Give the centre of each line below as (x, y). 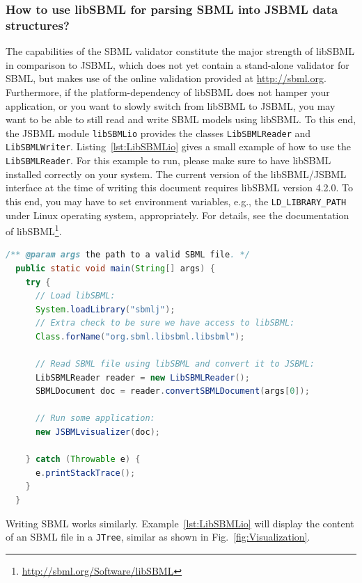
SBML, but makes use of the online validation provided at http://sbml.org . (166, 78)
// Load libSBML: (75, 296)
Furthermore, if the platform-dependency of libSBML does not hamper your (168, 91)
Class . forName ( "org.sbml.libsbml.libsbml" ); (140, 336)
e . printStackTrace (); (85, 473)
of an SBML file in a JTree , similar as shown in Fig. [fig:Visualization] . (158, 537)
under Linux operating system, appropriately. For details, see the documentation (178, 215)
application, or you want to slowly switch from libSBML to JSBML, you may (171, 105)
